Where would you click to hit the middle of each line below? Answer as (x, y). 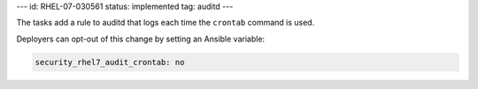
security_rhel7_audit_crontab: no (110, 62)
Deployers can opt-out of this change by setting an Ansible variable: (141, 39)
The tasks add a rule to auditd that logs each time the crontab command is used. (166, 23)
